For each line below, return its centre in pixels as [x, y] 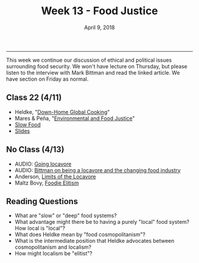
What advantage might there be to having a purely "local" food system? [102, 222]
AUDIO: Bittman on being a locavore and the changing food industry [97, 170]
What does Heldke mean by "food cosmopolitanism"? [80, 235]
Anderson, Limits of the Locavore [55, 176]
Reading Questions [42, 201]
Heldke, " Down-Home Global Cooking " [62, 112]
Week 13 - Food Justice [99, 11]
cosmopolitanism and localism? [53, 247]
